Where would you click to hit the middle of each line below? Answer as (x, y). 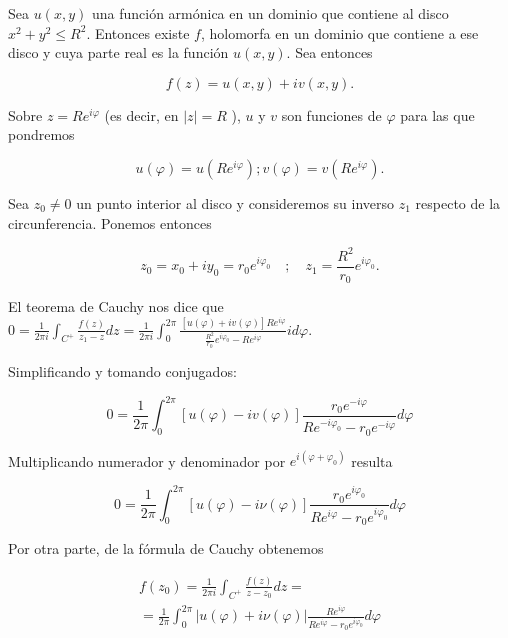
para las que (437, 114)
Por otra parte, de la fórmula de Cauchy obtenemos (166, 548)
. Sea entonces (329, 52)
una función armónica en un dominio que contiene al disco (270, 13)
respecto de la (458, 202)
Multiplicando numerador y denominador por (147, 460)
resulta (372, 460)
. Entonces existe (138, 32)
